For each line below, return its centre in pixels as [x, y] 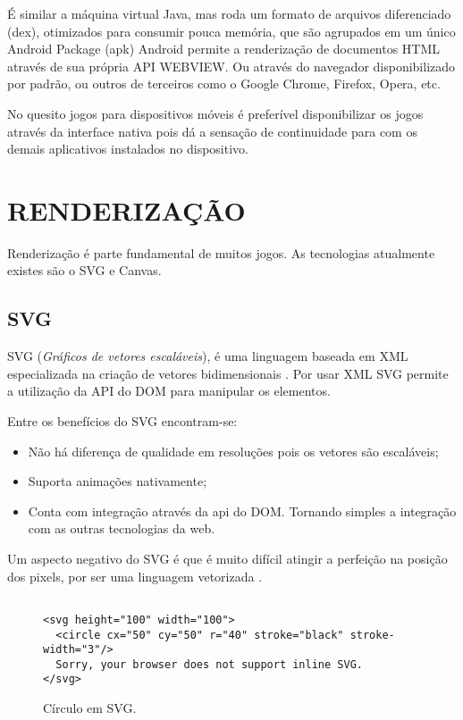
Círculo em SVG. [90, 708]
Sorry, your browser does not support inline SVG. [209, 664]
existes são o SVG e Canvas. [84, 270]
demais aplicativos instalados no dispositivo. [128, 149]
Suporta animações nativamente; [118, 481]
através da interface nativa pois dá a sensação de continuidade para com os [212, 131]
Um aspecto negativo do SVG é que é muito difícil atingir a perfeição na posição [227, 559]
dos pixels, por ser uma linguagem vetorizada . [135, 576]
